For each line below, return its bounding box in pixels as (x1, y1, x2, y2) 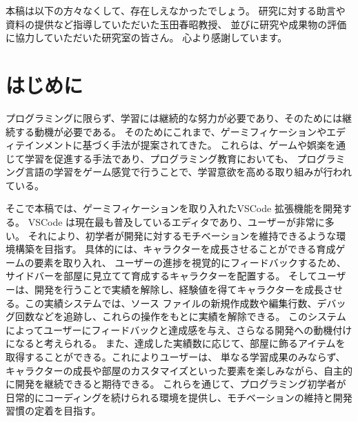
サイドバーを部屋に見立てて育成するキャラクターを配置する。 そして (6, 268, 317, 283)
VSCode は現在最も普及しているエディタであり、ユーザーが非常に (28, 215, 325, 229)
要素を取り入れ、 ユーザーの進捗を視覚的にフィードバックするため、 (34, 255, 346, 269)
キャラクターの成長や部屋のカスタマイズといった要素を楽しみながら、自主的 (6, 363, 353, 377)
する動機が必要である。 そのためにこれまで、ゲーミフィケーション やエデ (14, 124, 346, 138)
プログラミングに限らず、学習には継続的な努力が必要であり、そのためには (6, 110, 343, 125)
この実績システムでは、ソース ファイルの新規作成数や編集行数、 (24, 295, 317, 310)
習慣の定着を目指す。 (6, 403, 101, 418)
